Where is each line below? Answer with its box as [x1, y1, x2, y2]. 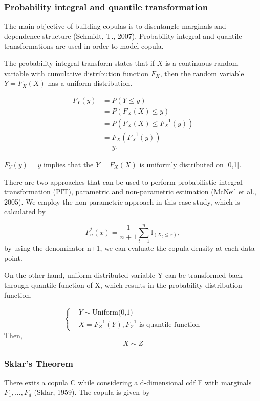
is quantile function [139, 321, 200, 328]
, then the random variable [160, 68, 244, 78]
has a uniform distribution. [48, 78, 133, 88]
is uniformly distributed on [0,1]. [139, 159, 242, 169]
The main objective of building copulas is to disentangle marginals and [4, 20, 226, 31]
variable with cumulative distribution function [4, 68, 149, 78]
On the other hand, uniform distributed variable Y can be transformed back [4, 270, 243, 280]
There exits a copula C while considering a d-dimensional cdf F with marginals [4, 376, 252, 387]
